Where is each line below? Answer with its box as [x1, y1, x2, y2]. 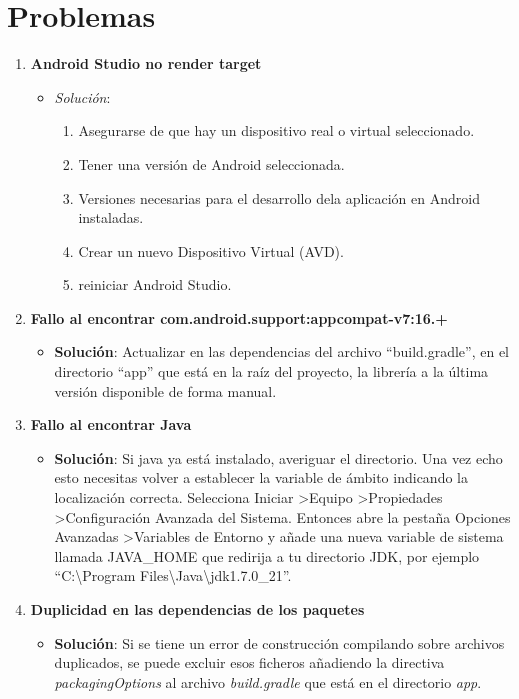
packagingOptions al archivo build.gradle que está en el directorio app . [54, 671, 482, 692]
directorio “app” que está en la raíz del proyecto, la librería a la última [54, 361, 489, 382]
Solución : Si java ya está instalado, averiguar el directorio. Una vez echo [54, 447, 503, 468]
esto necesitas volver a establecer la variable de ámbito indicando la [54, 467, 468, 488]
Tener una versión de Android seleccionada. [78, 153, 345, 174]
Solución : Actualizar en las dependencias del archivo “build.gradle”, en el [54, 341, 510, 362]
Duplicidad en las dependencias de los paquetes [30, 599, 365, 619]
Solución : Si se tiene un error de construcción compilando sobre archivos [54, 632, 505, 653]
